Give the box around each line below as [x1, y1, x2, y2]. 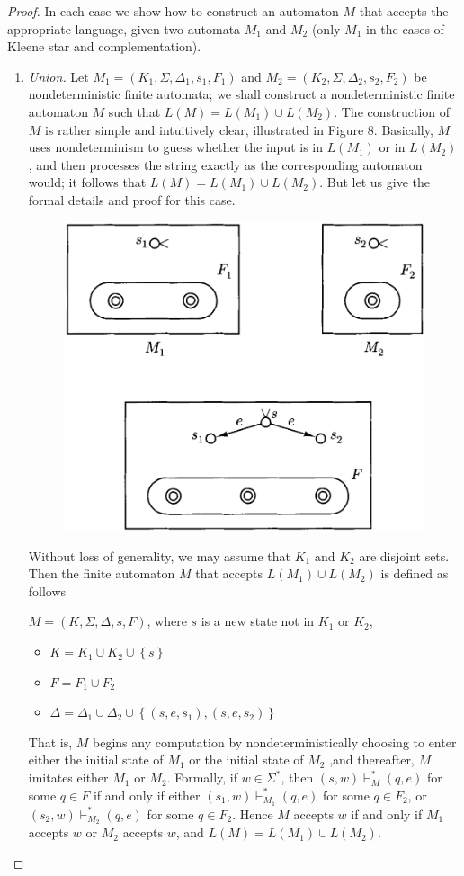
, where [147, 612, 187, 630]
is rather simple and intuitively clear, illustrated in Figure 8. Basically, [45, 120, 433, 139]
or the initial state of [189, 750, 304, 769]
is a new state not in [201, 612, 315, 630]
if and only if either [93, 785, 201, 804]
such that [108, 102, 161, 121]
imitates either [28, 768, 109, 787]
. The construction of [334, 102, 451, 121]
